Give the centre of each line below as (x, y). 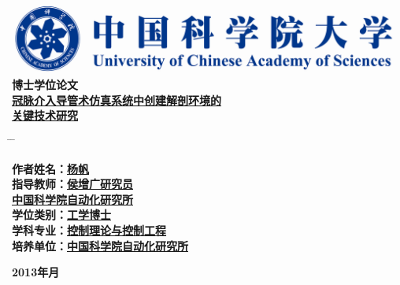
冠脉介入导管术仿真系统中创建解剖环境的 (117, 100)
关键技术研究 (45, 115)
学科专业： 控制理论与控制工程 (89, 229)
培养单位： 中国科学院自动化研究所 (100, 245)
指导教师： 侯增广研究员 (72, 184)
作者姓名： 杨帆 (50, 168)
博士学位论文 (45, 85)
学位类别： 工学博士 (61, 215)
